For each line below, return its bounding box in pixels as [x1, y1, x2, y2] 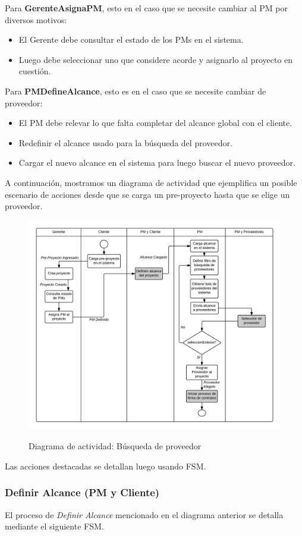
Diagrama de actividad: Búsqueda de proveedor [29, 440, 202, 452]
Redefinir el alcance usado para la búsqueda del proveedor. [18, 136, 232, 149]
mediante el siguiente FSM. [5, 520, 104, 532]
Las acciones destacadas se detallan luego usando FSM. [5, 459, 206, 472]
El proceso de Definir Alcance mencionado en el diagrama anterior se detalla [5, 508, 284, 521]
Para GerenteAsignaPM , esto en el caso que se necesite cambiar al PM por [5, 2, 288, 14]
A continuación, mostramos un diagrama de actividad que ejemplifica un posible [5, 176, 297, 188]
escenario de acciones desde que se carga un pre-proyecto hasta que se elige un [5, 188, 290, 200]
